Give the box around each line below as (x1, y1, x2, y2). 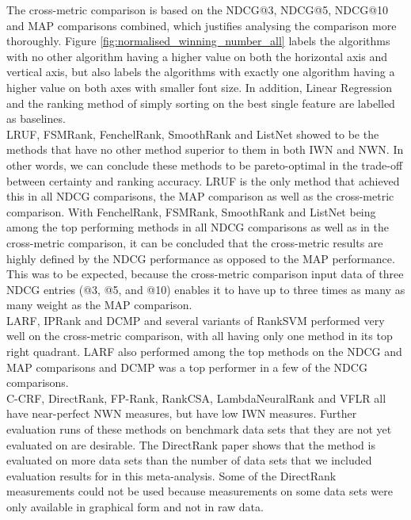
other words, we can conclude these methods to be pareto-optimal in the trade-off (6, 156, 403, 173)
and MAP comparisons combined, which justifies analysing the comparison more (6, 17, 397, 33)
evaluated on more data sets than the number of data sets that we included (6, 452, 372, 468)
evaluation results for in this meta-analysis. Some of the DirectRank (6, 467, 337, 484)
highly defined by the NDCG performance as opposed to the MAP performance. (6, 250, 395, 266)
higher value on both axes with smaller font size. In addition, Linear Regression (6, 78, 393, 95)
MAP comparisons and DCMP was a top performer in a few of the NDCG (6, 358, 367, 375)
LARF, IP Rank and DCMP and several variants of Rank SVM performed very (6, 312, 385, 328)
